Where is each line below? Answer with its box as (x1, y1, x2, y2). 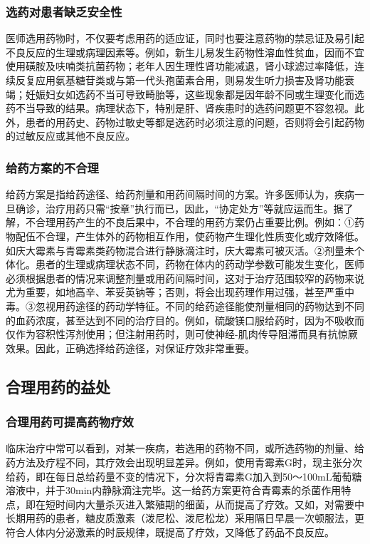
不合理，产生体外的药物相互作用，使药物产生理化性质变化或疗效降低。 (35, 228, 364, 243)
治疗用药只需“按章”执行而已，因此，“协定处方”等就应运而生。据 (45, 200, 344, 215)
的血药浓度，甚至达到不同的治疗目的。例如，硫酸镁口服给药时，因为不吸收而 (6, 312, 364, 327)
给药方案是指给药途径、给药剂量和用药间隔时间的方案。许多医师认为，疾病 (6, 187, 354, 202)
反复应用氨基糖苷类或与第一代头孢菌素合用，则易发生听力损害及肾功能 (15, 73, 344, 87)
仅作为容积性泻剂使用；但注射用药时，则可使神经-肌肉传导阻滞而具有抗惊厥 (6, 327, 358, 342)
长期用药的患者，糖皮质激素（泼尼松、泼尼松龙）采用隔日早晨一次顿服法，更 (6, 510, 364, 525)
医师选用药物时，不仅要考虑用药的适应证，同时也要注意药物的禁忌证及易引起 (6, 31, 364, 46)
